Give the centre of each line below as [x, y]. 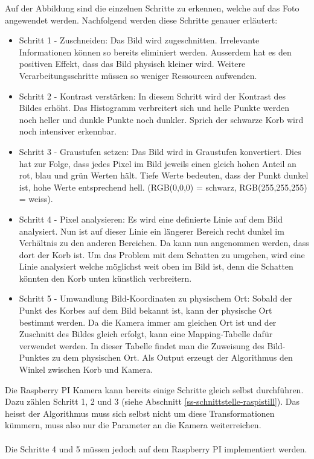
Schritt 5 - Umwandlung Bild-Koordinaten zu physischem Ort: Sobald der [155, 298]
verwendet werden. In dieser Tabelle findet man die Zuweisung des [142, 345]
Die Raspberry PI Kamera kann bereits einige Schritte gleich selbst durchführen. [154, 389]
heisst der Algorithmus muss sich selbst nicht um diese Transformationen [140, 413]
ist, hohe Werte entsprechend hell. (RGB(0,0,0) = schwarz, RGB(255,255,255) [163, 187]
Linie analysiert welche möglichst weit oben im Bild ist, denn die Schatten [156, 266]
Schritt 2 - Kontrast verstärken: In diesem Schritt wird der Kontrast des [152, 96]
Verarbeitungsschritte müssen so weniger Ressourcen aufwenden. [138, 75]
